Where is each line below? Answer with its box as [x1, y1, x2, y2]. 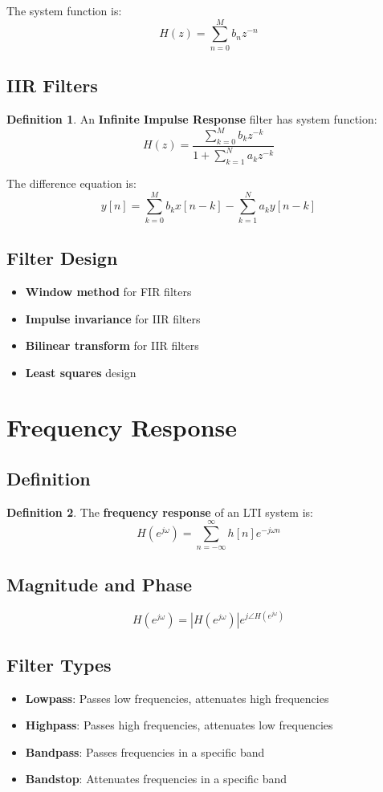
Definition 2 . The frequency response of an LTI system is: [6, 503, 313, 520]
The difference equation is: [6, 174, 136, 191]
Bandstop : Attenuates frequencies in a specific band [25, 770, 287, 787]
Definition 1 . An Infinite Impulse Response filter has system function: [6, 110, 377, 127]
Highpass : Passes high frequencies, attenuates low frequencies [25, 717, 333, 733]
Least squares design [25, 364, 136, 380]
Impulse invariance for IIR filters [25, 310, 201, 327]
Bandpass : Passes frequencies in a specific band [25, 743, 265, 760]
